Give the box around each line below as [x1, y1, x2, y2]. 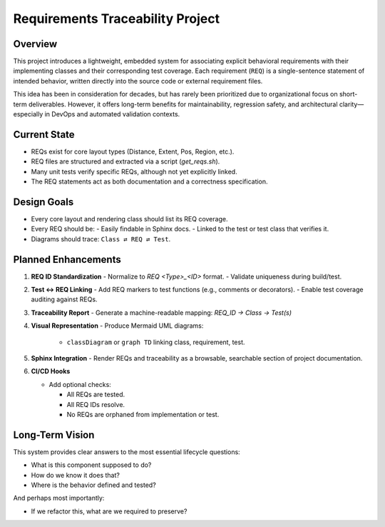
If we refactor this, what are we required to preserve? [31, 507, 188, 516]
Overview [13, 38, 58, 50]
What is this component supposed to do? [31, 461, 152, 469]
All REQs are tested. [66, 390, 125, 399]
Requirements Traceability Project [13, 11, 220, 26]
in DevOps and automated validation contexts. [44, 110, 180, 119]
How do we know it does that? [31, 471, 120, 479]
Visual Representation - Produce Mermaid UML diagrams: [31, 321, 204, 330]
